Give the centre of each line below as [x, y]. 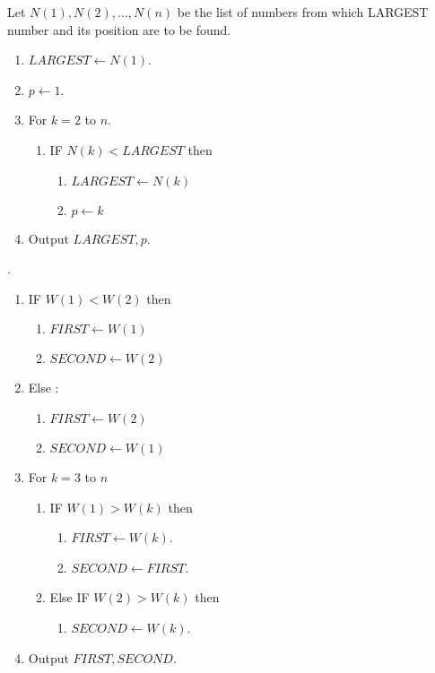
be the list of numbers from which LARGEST [303, 12]
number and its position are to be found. [119, 29]
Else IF [70, 597]
